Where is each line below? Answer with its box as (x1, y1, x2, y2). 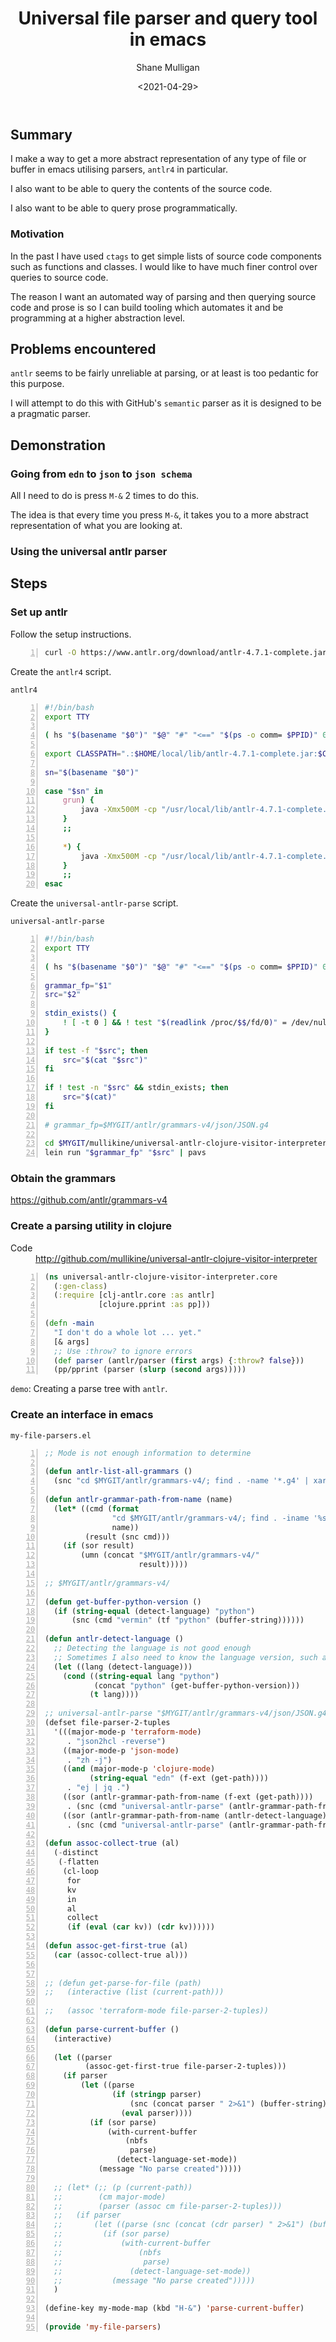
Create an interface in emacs (10, 1408, 154, 1422)
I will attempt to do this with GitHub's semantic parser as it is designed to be (10, 397, 322, 409)
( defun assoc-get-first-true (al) (44, 1941, 189, 1951)
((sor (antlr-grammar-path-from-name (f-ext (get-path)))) (62, 1792, 314, 1802)
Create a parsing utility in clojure (10, 1219, 172, 1233)
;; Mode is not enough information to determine (44, 1448, 252, 1458)
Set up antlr (10, 605, 68, 619)
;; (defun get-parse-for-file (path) (44, 1978, 202, 1988)
